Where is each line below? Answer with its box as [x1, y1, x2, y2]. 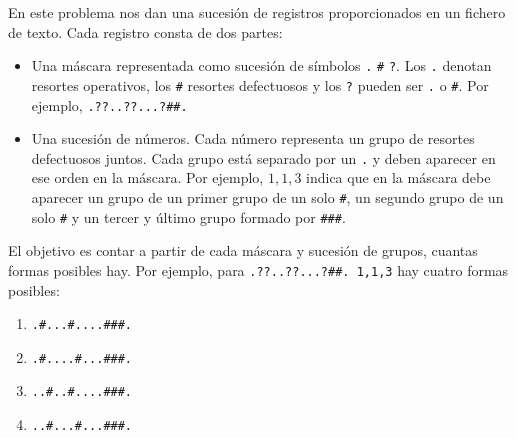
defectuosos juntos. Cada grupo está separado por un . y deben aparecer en [31, 147, 496, 168]
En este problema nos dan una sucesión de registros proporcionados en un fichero [8, 2, 506, 22]
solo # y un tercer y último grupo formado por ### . [31, 206, 346, 227]
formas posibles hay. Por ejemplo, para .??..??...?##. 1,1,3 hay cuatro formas [8, 259, 509, 280]
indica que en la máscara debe [306, 167, 491, 188]
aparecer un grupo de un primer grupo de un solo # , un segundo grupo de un [31, 187, 504, 207]
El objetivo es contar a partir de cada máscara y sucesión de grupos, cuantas [8, 240, 478, 261]
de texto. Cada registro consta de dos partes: [8, 21, 283, 42]
